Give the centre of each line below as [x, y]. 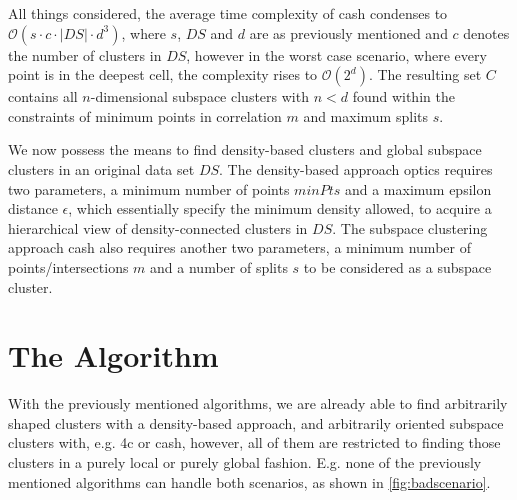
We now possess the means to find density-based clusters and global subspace [245, 149]
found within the [403, 96]
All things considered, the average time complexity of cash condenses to [228, 13]
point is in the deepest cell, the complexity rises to [163, 74]
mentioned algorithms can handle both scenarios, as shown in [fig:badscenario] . [249, 481]
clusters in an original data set [101, 168]
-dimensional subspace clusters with [199, 96]
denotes [486, 32]
